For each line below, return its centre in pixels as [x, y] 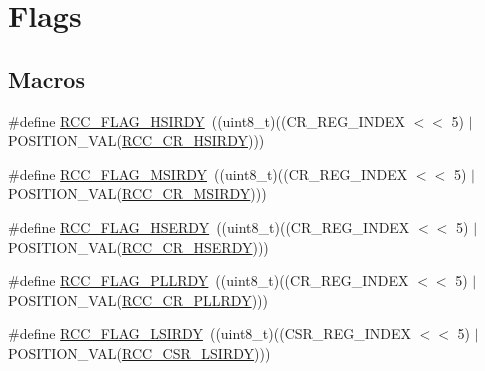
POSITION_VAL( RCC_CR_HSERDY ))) [138, 246]
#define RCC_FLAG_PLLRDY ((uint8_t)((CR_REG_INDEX [208, 280]
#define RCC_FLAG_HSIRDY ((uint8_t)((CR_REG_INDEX [206, 120]
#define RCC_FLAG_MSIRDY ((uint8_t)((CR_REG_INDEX [208, 173]
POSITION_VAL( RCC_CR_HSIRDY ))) [136, 140]
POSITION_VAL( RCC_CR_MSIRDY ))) [137, 193]
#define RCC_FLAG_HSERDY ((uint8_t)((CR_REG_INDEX [209, 226]
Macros [46, 78]
